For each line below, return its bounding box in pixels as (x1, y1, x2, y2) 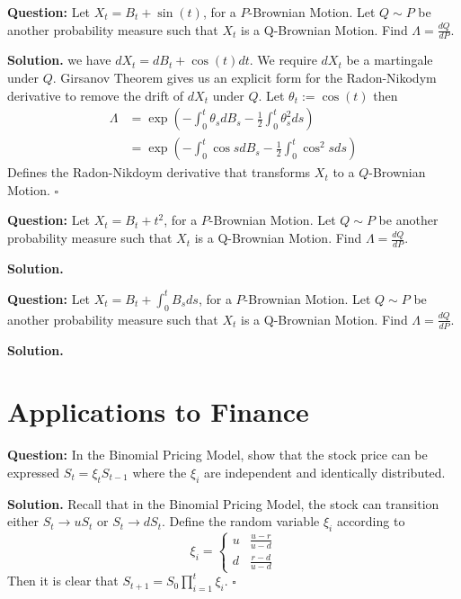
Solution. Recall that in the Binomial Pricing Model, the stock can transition (7, 494, 439, 513)
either (7, 512, 40, 531)
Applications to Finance (7, 393, 309, 430)
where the (132, 462, 187, 481)
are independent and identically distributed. (203, 462, 446, 481)
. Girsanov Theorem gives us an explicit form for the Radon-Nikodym (52, 68, 437, 87)
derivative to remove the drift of (7, 85, 184, 104)
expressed (7, 462, 60, 481)
